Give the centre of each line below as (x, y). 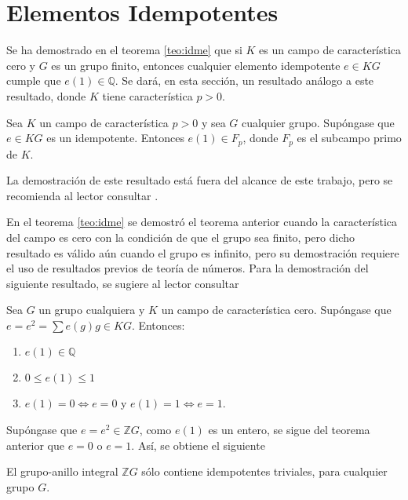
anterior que (35, 445)
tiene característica (148, 95)
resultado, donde (46, 95)
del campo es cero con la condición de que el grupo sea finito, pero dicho (180, 237)
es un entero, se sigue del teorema (289, 430)
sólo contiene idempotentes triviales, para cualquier (264, 471)
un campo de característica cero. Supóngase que (276, 310)
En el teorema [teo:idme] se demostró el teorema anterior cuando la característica (202, 222)
